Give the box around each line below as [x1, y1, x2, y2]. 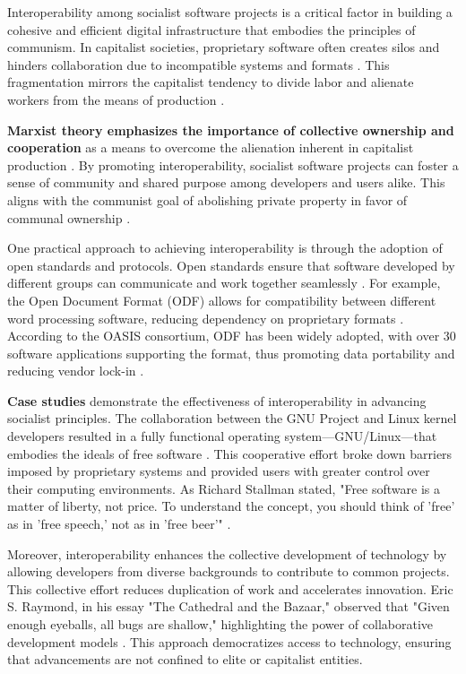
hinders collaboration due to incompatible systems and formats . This [7, 55, 390, 73]
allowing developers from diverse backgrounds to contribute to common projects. [7, 562, 450, 581]
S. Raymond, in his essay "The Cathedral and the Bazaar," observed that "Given [7, 597, 450, 616]
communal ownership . [7, 208, 131, 227]
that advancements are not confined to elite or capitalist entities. [7, 650, 363, 669]
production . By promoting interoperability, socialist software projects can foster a [7, 155, 459, 174]
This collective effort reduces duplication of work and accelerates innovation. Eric [7, 579, 453, 598]
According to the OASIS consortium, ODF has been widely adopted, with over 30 [7, 326, 456, 345]
